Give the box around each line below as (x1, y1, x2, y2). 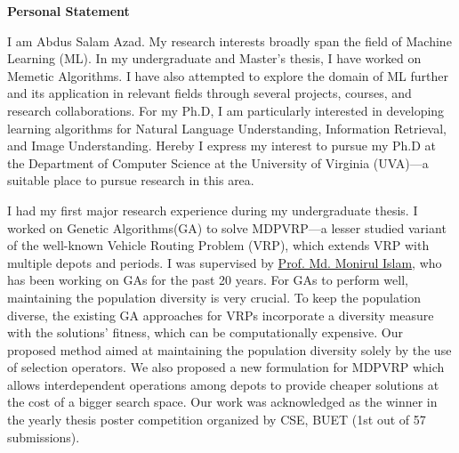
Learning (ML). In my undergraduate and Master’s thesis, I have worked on (7, 49, 422, 68)
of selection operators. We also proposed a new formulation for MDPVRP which (7, 358, 445, 376)
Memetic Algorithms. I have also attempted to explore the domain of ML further (7, 66, 448, 85)
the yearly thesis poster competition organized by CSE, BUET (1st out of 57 (7, 410, 426, 429)
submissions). (7, 427, 80, 446)
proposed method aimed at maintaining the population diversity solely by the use (7, 340, 452, 359)
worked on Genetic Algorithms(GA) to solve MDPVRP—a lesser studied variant (7, 218, 447, 237)
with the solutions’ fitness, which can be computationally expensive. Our (7, 323, 403, 342)
